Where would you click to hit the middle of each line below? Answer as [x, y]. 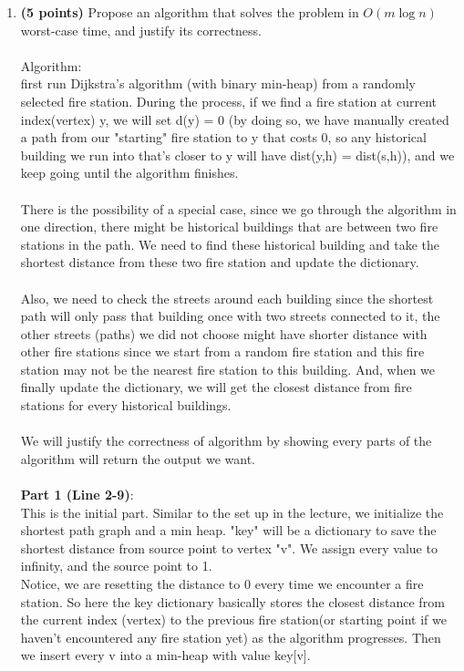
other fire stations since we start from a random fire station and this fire [222, 351]
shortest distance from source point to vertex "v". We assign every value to [229, 547]
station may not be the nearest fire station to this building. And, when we [228, 369]
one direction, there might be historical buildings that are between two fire [229, 227]
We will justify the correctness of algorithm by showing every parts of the [226, 441]
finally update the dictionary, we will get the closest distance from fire [216, 387]
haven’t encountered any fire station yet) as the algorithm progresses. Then [231, 637]
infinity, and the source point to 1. [116, 566]
